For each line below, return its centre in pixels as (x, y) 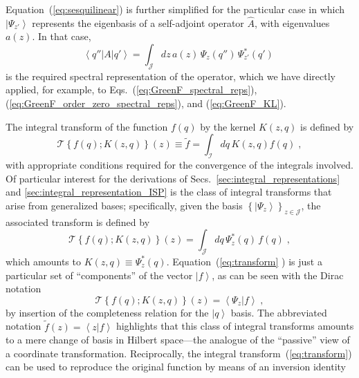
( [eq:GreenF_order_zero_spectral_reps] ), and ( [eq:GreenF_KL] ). (146, 103)
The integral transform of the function (87, 126)
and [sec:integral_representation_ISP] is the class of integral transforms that (169, 192)
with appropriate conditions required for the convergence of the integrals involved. (179, 164)
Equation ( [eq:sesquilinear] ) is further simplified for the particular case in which (175, 9)
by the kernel (228, 126)
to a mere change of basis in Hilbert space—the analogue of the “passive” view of (178, 340)
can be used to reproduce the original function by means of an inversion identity (176, 367)
